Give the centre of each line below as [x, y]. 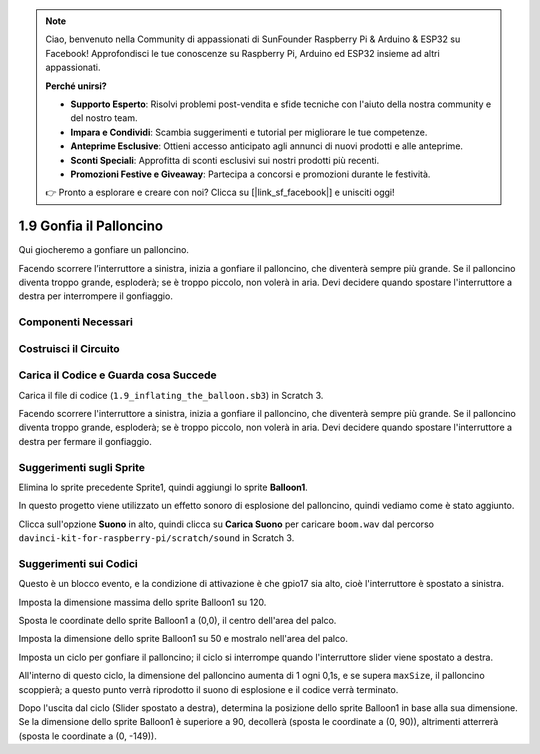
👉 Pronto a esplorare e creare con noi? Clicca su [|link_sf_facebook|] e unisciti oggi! [220, 192]
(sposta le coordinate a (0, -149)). [87, 736]
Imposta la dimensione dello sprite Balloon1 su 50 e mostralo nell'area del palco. [183, 639]
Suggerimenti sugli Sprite [81, 467]
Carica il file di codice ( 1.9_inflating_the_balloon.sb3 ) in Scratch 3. [171, 395]
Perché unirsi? [76, 86]
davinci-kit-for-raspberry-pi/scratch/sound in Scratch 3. [156, 538]
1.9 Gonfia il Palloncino [91, 226]
